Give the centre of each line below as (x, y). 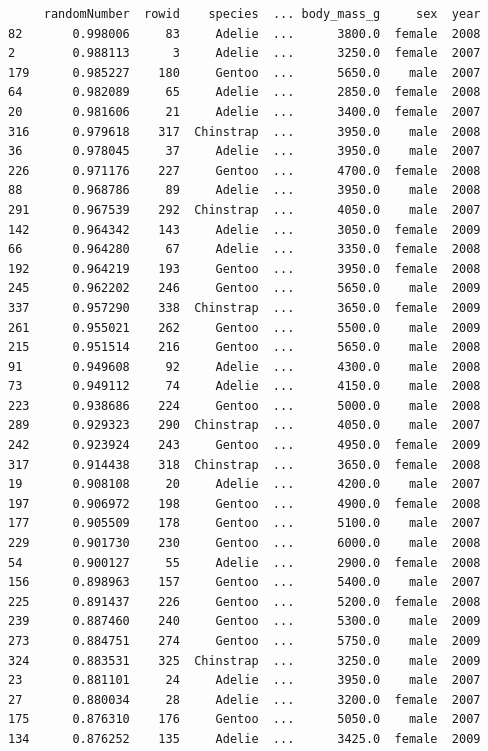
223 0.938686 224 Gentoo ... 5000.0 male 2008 (244, 405)
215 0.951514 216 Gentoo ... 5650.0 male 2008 (244, 347)
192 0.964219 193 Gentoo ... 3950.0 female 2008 (244, 268)
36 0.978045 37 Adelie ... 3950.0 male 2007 (244, 151)
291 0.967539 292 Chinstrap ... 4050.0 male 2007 (244, 209)
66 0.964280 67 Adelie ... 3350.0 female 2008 (244, 249)
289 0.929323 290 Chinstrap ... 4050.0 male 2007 (244, 425)
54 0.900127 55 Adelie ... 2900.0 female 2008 (244, 562)
